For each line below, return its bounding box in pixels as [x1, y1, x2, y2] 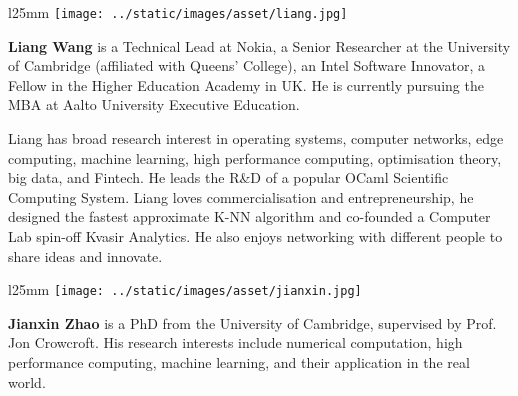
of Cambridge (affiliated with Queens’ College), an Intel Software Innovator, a [8, 55, 485, 76]
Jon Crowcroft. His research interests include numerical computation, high [8, 332, 463, 353]
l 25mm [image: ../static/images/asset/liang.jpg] [8, 2, 348, 22]
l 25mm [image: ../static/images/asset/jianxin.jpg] [8, 279, 362, 300]
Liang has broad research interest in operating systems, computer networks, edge [8, 128, 504, 149]
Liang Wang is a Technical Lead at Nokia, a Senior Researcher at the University [8, 35, 511, 56]
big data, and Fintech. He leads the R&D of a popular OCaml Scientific [8, 167, 449, 188]
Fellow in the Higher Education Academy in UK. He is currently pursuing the [8, 74, 484, 95]
